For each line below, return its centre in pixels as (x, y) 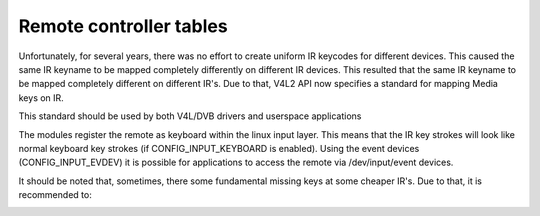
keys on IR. (41, 97)
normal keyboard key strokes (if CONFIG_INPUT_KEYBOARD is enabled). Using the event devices (219, 148)
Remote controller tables (123, 26)
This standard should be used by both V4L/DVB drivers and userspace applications (190, 116)
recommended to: (55, 195)
